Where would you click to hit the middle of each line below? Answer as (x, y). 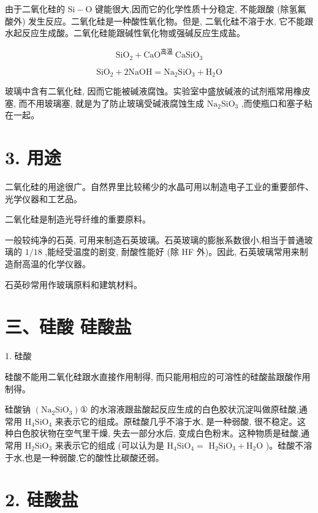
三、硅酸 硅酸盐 (68, 326)
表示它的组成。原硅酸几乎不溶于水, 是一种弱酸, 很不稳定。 (180, 421)
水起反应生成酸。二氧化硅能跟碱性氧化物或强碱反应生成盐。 (125, 33)
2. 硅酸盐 (42, 499)
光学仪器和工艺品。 (44, 198)
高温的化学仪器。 (56, 264)
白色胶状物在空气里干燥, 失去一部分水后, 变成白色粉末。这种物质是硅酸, (157, 433)
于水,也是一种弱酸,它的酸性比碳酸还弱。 (85, 457)
